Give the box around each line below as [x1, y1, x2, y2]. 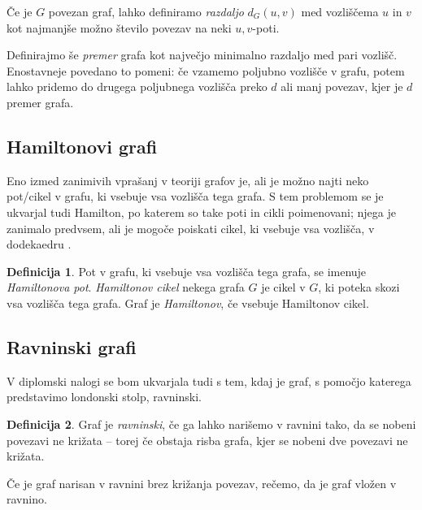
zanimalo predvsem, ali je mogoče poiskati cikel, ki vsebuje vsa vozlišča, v [7, 219, 375, 236]
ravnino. [7, 491, 47, 508]
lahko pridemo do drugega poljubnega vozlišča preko [7, 78, 268, 95]
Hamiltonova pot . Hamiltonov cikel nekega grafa [7, 279, 245, 296]
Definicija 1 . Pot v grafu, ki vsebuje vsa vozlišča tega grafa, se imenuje [7, 262, 367, 279]
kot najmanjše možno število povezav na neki [7, 19, 232, 36]
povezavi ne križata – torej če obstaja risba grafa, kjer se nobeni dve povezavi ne [7, 431, 408, 448]
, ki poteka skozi [318, 279, 400, 296]
